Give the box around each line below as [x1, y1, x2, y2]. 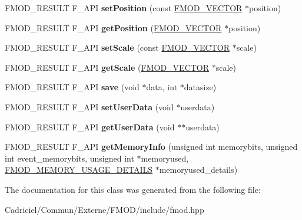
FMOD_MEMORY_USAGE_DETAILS [5, 163, 152, 176]
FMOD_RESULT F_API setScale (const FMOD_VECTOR [5, 41, 230, 54]
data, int [146, 81, 178, 93]
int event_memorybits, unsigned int [5, 152, 134, 164]
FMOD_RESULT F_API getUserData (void [5, 120, 175, 133]
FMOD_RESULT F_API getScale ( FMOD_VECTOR [5, 61, 210, 73]
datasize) [184, 81, 217, 93]
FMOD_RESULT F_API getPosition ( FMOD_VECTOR [5, 21, 222, 34]
